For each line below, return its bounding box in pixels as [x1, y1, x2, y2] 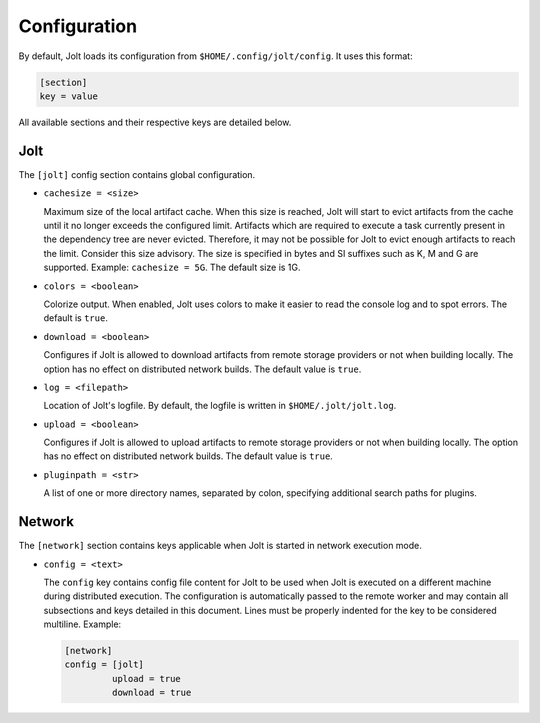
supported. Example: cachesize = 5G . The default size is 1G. [43, 261, 301, 274]
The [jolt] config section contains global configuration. [18, 168, 256, 180]
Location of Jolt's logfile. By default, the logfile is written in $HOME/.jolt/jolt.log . [43, 400, 397, 412]
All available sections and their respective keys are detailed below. [18, 116, 292, 128]
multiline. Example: [43, 618, 122, 630]
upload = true [111, 673, 182, 684]
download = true [111, 687, 192, 699]
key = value [39, 90, 99, 102]
